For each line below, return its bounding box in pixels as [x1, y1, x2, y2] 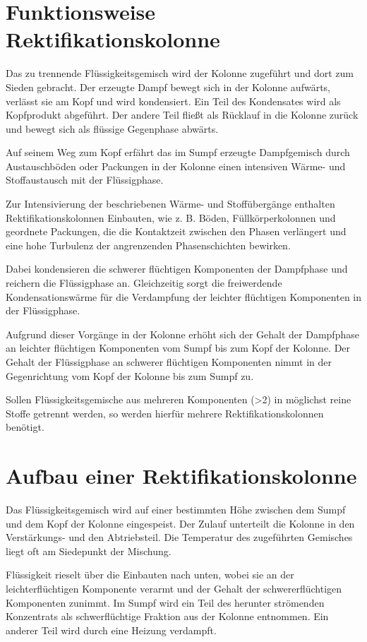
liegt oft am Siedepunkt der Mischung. [6, 543, 172, 558]
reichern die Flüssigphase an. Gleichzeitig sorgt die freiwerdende [6, 275, 282, 290]
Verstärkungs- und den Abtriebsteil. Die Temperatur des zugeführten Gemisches [6, 530, 353, 545]
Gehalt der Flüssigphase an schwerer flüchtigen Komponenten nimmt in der [6, 355, 332, 369]
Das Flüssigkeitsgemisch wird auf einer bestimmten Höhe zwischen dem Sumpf [6, 502, 346, 517]
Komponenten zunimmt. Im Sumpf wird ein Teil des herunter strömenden [6, 595, 325, 610]
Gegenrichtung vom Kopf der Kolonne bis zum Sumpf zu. [6, 368, 254, 383]
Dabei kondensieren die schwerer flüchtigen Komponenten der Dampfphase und [6, 261, 348, 276]
